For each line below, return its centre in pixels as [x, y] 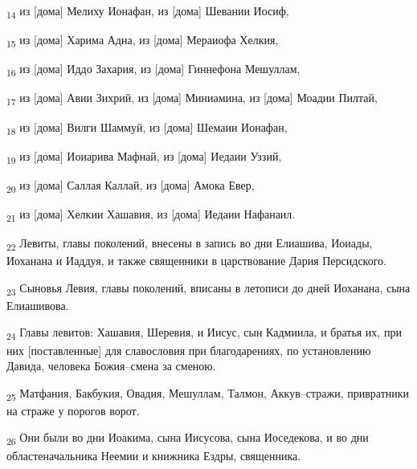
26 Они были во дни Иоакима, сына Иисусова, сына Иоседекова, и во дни [188, 438]
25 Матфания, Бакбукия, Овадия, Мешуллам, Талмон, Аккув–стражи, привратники [208, 394]
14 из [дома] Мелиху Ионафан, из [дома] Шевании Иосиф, [148, 12]
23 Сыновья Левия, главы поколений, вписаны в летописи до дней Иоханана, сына [208, 288]
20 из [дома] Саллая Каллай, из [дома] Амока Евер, [131, 186]
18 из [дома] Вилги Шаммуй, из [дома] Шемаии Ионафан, [147, 128]
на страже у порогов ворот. [73, 410]
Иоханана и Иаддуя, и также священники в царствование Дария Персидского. [196, 261]
